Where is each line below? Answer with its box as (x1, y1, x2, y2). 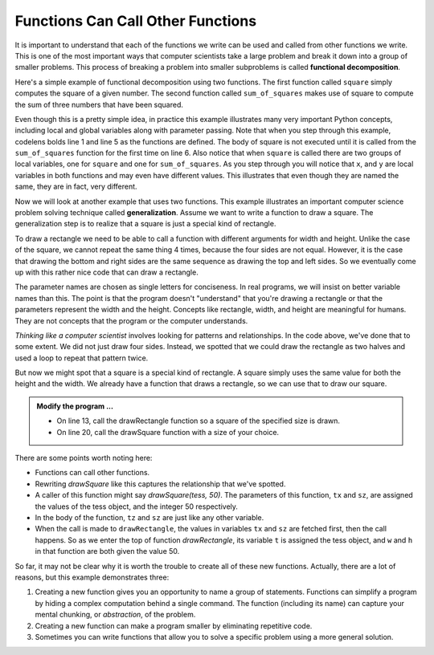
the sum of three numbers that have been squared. (14, 100, 184, 109)
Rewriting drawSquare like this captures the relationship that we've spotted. (35, 478, 286, 489)
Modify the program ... (36, 401, 114, 411)
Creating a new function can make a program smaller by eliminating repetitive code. (35, 620, 313, 630)
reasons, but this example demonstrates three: (14, 572, 170, 582)
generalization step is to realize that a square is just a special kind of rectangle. (14, 219, 276, 229)
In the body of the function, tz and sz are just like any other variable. (35, 513, 264, 522)
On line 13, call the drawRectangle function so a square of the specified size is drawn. (56, 416, 341, 425)
